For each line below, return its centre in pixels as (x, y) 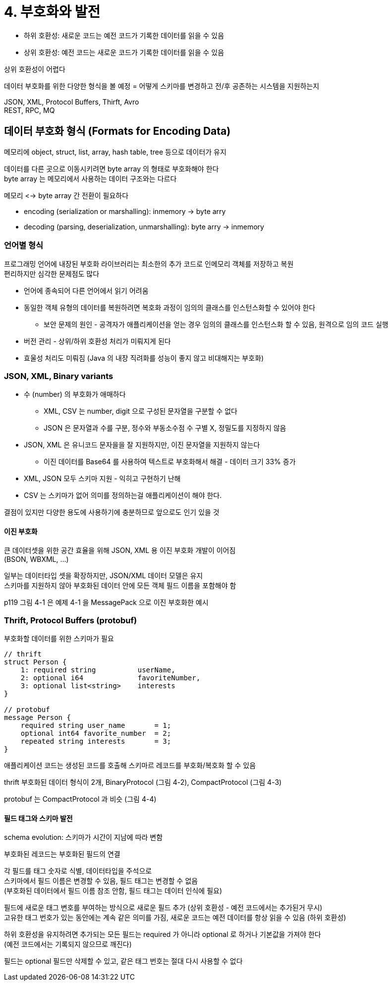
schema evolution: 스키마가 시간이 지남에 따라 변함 (84, 837)
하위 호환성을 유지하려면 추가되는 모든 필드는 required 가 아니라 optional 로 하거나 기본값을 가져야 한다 (163, 934)
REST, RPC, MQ (29, 110)
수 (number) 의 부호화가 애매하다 (75, 394)
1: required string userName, (98, 670)
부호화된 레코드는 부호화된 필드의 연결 (62, 854)
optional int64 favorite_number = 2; (96, 734)
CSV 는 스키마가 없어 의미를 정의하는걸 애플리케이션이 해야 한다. (123, 495)
